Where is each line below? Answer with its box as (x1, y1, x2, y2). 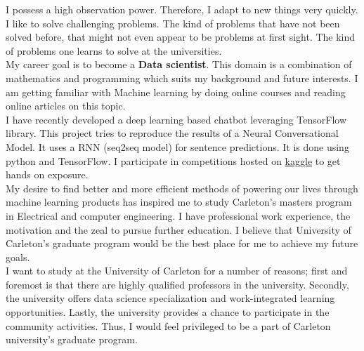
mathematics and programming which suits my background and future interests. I (6, 70, 358, 85)
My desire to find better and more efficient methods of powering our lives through (6, 180, 358, 195)
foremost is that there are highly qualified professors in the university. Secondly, (6, 277, 349, 291)
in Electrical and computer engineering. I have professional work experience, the (6, 208, 351, 223)
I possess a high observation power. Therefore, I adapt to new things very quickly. (6, 2, 358, 16)
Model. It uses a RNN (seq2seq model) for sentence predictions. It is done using (6, 139, 349, 154)
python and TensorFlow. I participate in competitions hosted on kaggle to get (6, 153, 341, 168)
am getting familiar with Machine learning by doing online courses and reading (6, 84, 346, 99)
